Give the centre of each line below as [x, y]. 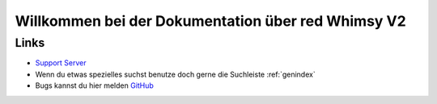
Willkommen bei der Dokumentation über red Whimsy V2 [210, 21]
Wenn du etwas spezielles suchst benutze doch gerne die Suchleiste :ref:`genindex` [175, 74]
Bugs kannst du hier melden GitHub [94, 85]
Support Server [61, 63]
